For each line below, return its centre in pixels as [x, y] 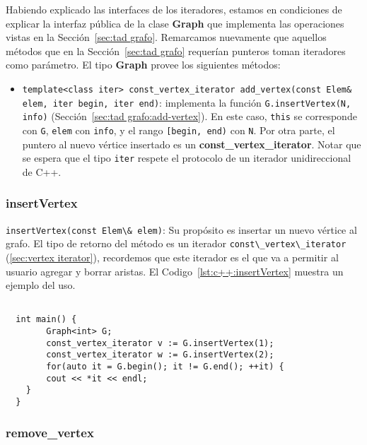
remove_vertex [50, 432]
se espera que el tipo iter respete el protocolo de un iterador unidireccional [187, 158]
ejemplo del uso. [41, 285]
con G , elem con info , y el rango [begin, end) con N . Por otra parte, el [179, 130]
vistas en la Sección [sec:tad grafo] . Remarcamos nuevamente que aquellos [166, 37]
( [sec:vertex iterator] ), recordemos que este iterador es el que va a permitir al [172, 257]
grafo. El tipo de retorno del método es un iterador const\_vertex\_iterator [176, 243]
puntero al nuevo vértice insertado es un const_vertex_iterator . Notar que [192, 144]
